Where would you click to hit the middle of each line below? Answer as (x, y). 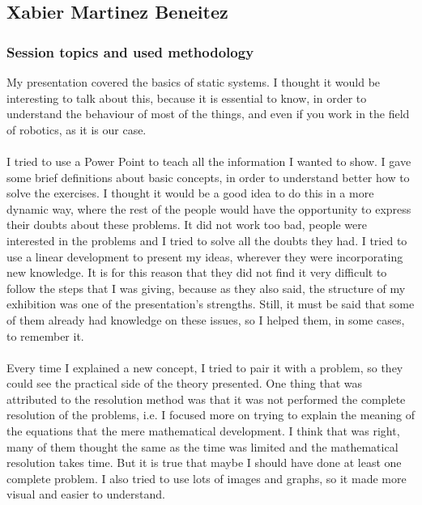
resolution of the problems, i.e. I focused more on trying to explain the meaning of (211, 415)
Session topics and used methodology (130, 51)
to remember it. (45, 335)
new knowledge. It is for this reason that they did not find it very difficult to (197, 272)
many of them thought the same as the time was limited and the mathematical (202, 446)
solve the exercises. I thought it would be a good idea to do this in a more (190, 193)
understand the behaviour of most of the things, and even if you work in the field (208, 114)
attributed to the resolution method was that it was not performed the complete (206, 399)
